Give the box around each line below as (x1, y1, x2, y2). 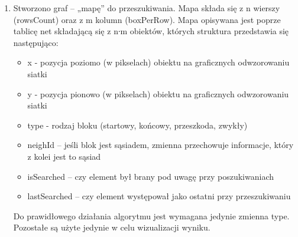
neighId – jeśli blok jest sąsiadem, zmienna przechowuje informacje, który (27, 139, 294, 151)
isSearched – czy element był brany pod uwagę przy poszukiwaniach (27, 170, 274, 182)
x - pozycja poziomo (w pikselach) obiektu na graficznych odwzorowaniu (27, 56, 290, 68)
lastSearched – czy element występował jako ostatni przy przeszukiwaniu (27, 190, 291, 202)
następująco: (13, 36, 59, 48)
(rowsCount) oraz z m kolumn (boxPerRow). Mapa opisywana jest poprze (13, 13, 281, 25)
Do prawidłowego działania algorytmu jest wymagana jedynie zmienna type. (13, 209, 290, 222)
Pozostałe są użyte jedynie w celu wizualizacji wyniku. (13, 221, 210, 233)
